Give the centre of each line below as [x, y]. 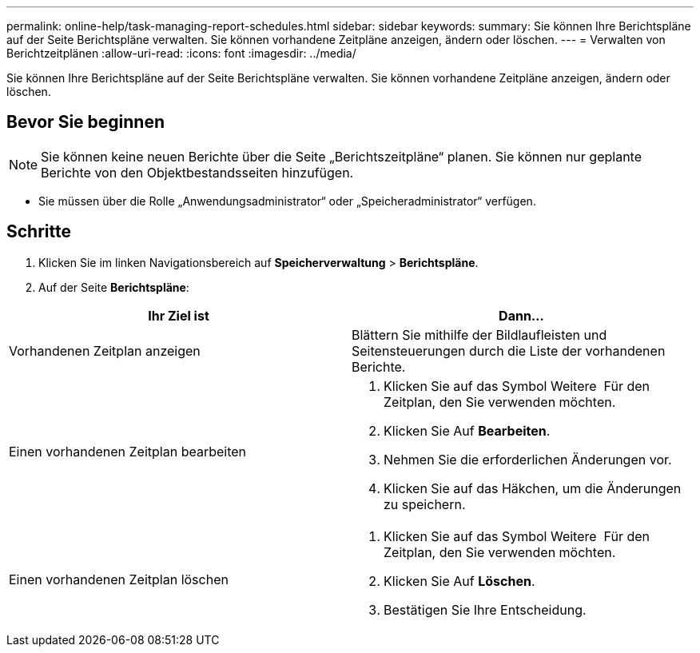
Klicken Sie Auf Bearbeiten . [467, 430]
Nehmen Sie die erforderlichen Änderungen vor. [528, 459]
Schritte [39, 232]
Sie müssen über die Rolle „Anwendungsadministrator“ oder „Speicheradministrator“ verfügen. [287, 201]
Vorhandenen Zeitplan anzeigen [105, 350]
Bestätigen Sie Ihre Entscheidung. [485, 609]
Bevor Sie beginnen [86, 122]
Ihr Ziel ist [179, 315]
